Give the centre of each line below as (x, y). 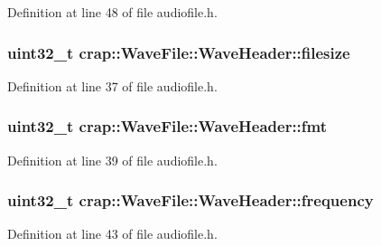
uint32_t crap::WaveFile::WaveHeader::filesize (179, 52)
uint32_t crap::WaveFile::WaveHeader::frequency (190, 200)
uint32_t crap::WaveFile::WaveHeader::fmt (167, 126)
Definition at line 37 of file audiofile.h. (112, 85)
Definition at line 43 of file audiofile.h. (112, 234)
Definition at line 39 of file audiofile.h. (112, 160)
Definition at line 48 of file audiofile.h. (112, 12)
